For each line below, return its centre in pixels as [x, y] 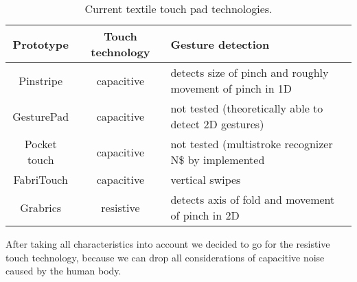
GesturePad [41, 116]
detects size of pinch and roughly [250, 72]
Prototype [41, 44]
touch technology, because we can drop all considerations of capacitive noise [165, 257]
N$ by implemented [218, 160]
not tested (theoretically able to [247, 108]
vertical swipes [206, 179]
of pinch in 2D [205, 215]
